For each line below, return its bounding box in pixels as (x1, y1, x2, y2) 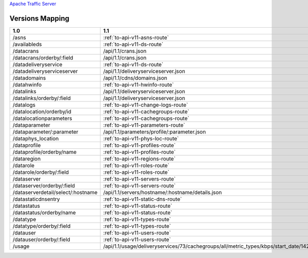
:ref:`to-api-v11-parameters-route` (103, 121, 185, 128)
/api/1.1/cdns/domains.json (103, 74, 167, 82)
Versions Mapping (9, 14, 69, 23)
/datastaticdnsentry (12, 195, 60, 203)
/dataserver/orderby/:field (12, 182, 75, 189)
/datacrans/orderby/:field (12, 54, 73, 61)
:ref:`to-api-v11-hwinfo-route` (103, 81, 174, 88)
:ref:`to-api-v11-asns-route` (103, 34, 169, 41)
